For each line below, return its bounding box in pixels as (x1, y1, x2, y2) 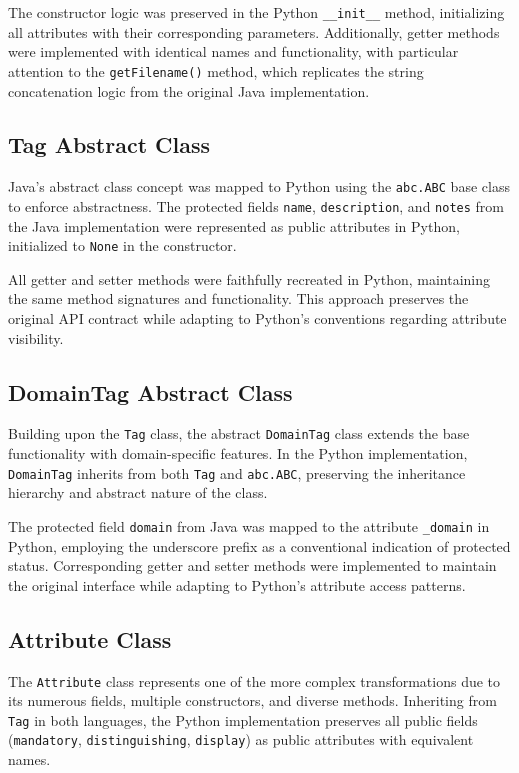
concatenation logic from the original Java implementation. (8, 80, 370, 101)
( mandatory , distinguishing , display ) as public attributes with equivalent (8, 729, 474, 750)
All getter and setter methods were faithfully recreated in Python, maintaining (8, 268, 491, 289)
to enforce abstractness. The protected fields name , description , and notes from (8, 195, 504, 216)
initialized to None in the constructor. (8, 235, 237, 256)
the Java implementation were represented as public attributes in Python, (8, 215, 460, 236)
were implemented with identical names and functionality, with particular (8, 41, 459, 62)
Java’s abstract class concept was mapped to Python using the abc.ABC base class (8, 176, 510, 197)
